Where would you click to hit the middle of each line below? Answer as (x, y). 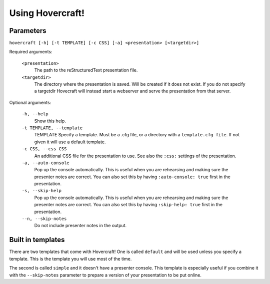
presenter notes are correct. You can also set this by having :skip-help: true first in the (128, 205)
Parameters (28, 31)
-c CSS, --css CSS (44, 149)
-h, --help (35, 114)
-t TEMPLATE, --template (52, 128)
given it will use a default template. (70, 142)
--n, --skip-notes (44, 219)
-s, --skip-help (42, 191)
